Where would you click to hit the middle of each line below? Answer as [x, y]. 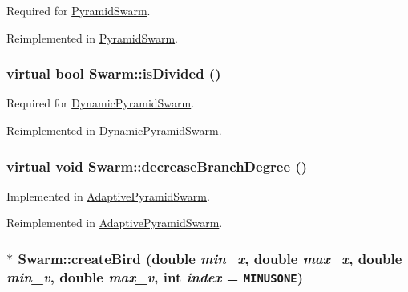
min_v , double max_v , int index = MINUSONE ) [155, 276]
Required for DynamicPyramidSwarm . [101, 103]
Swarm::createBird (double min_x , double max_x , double [210, 258]
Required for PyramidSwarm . [79, 10]
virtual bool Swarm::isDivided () [114, 73]
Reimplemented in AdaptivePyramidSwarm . [115, 223]
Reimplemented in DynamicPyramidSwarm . [114, 130]
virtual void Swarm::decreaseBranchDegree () [157, 166]
